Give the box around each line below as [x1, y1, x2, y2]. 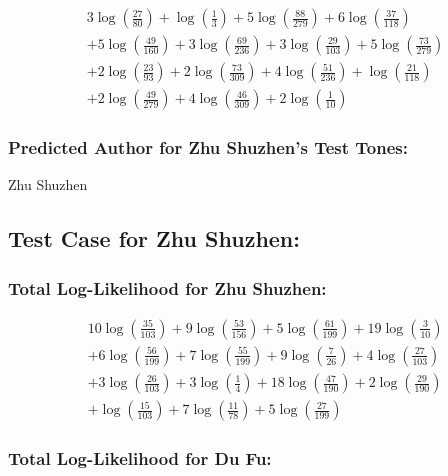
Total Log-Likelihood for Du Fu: [8, 445, 272, 470]
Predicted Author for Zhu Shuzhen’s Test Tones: [8, 135, 408, 160]
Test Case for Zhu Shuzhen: [8, 223, 300, 254]
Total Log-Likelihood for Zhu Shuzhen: [8, 275, 327, 300]
